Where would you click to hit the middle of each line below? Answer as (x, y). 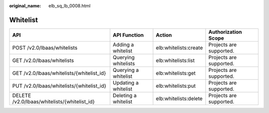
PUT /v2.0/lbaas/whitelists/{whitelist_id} (59, 86)
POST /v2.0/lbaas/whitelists (45, 48)
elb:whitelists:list (175, 60)
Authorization (225, 32)
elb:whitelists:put (176, 86)
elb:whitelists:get (176, 73)
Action (164, 35)
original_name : (25, 6)
